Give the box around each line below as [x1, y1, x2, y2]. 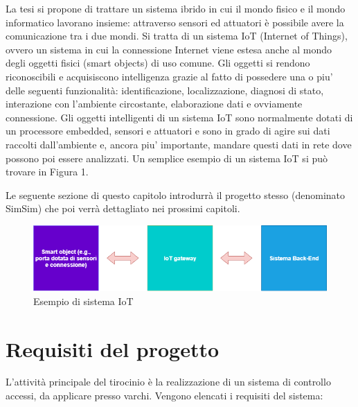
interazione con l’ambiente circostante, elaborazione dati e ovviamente [6, 96, 303, 111]
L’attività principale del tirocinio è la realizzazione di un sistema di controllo [6, 374, 331, 389]
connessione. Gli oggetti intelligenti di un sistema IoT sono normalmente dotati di [6, 110, 353, 124]
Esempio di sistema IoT [33, 293, 134, 308]
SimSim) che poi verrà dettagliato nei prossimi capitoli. [6, 201, 240, 216]
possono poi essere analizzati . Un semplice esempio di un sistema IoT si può [6, 150, 328, 165]
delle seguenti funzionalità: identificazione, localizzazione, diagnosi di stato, [6, 83, 324, 97]
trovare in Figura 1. [6, 164, 89, 179]
